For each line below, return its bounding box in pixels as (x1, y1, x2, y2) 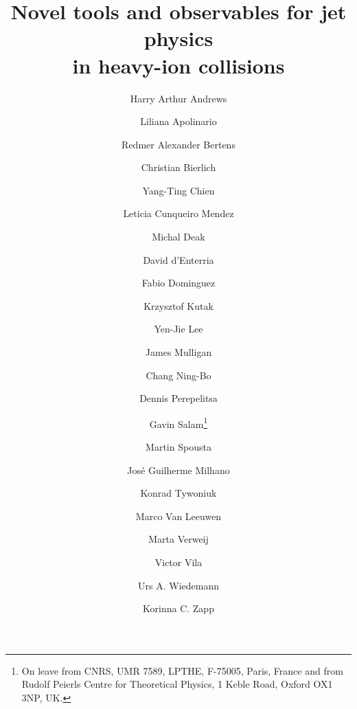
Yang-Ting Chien (142, 183, 215, 197)
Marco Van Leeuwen (135, 508, 222, 523)
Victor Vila (154, 555, 203, 570)
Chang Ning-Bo (146, 368, 211, 382)
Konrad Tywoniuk (140, 486, 217, 500)
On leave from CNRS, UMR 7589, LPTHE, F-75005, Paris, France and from (21, 663, 343, 677)
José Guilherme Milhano (127, 462, 230, 477)
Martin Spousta (146, 440, 211, 454)
